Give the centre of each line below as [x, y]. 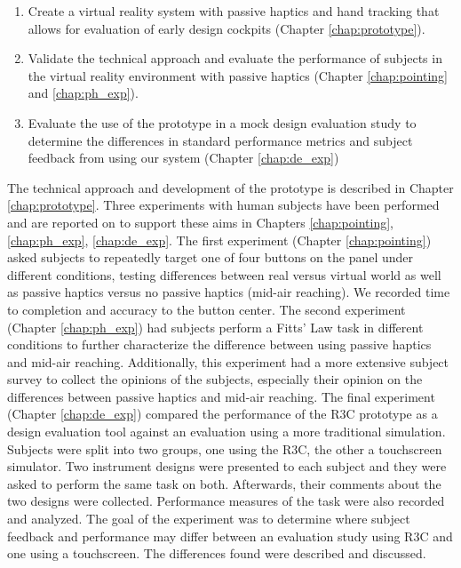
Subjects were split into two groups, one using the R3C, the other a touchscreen [225, 448]
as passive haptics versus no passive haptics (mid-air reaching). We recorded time [229, 292]
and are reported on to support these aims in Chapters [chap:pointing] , [200, 222]
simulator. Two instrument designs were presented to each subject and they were [227, 466]
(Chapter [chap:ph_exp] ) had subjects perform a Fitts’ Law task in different [215, 327]
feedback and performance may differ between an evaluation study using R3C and [230, 536]
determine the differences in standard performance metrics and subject [220, 140]
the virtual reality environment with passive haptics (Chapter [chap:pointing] [238, 75]
